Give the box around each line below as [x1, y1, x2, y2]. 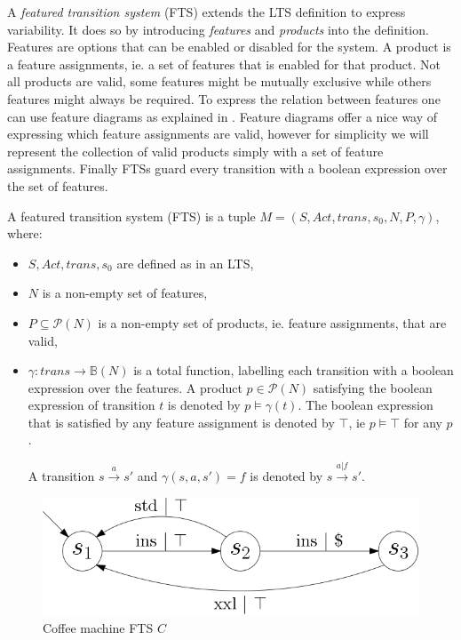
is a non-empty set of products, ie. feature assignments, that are [98, 313, 447, 332]
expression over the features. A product [28, 378, 242, 396]
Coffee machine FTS [43, 618, 154, 636]
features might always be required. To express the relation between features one [7, 89, 441, 108]
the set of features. [7, 176, 108, 195]
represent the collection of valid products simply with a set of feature [7, 141, 384, 160]
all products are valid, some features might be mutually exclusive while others [7, 72, 432, 91]
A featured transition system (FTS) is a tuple [7, 206, 256, 225]
